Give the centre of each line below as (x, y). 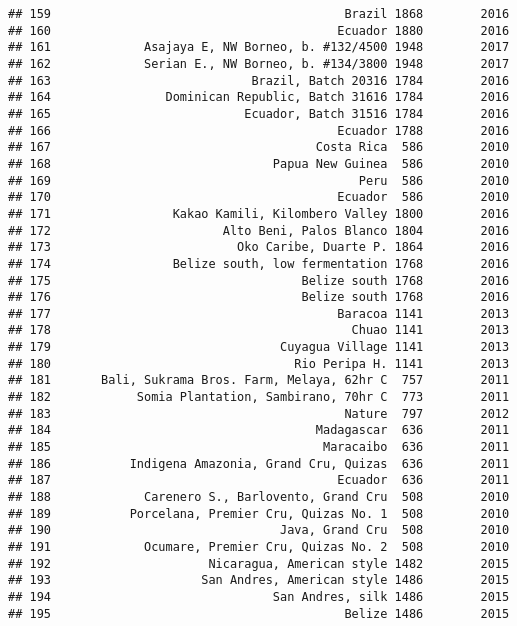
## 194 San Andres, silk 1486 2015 (259, 596)
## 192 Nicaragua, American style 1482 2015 (259, 563)
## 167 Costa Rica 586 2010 (259, 147)
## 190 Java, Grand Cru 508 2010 (259, 530)
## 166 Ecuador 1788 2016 (259, 130)
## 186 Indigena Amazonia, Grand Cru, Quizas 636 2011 (259, 463)
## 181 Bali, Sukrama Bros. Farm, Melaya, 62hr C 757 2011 (259, 380)
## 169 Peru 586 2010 (259, 180)
